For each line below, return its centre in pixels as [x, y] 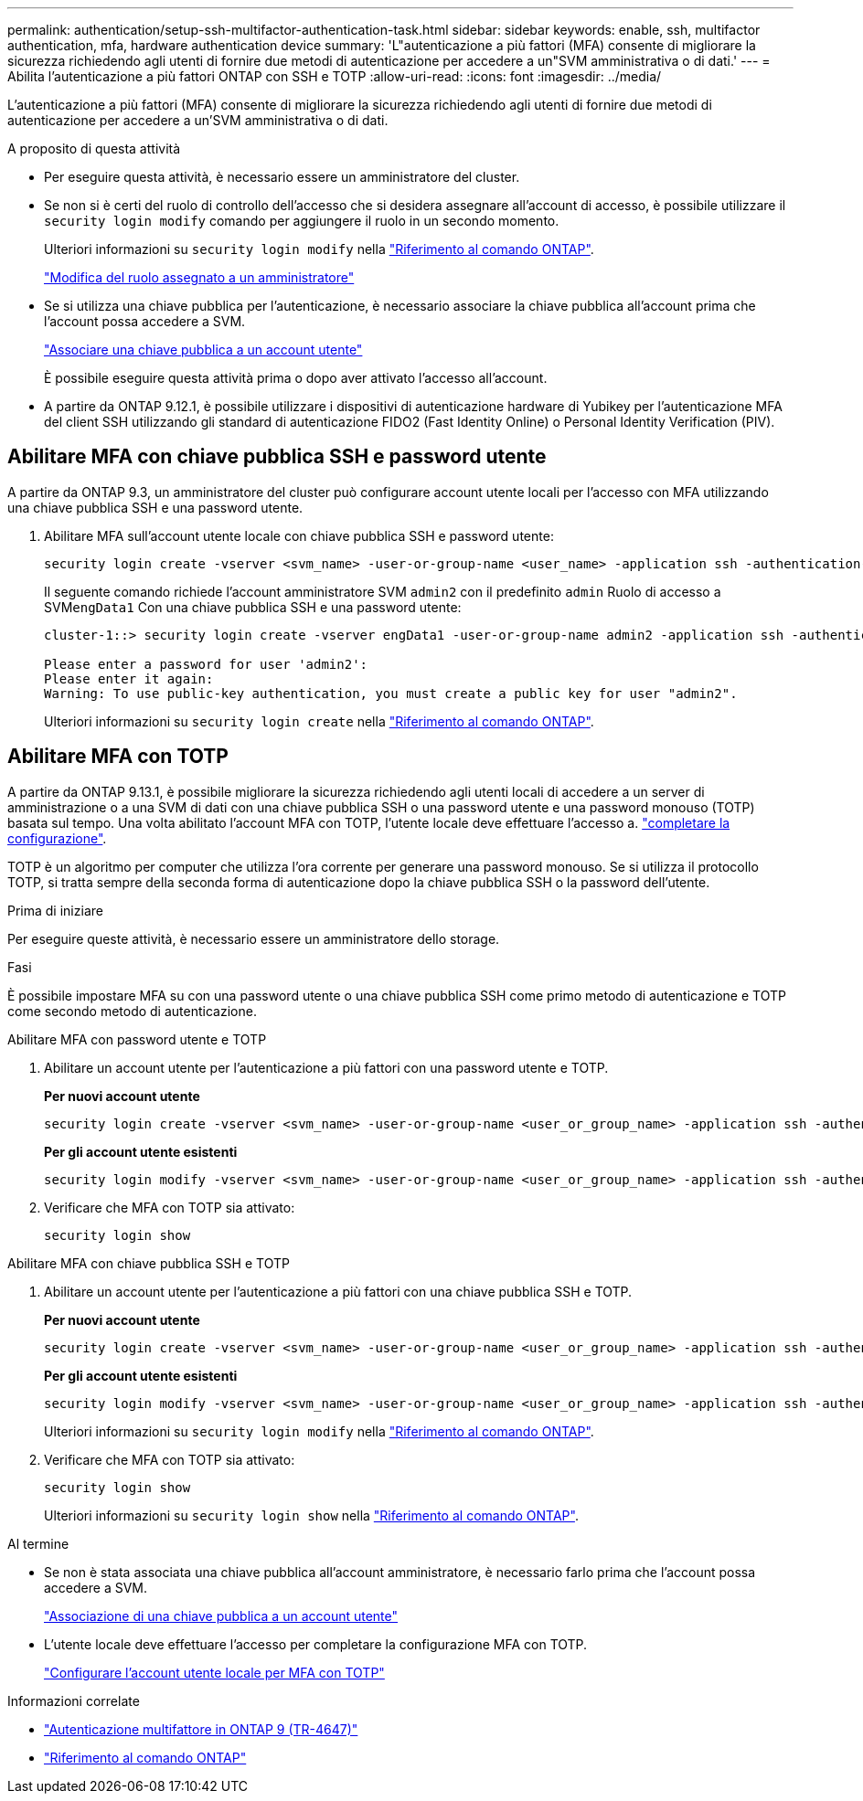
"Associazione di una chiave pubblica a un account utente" [221, 1616]
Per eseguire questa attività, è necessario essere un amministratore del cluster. [282, 177]
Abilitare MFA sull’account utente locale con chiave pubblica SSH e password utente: [299, 535]
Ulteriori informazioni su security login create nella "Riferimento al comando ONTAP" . [319, 721]
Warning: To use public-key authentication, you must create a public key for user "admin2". [391, 693]
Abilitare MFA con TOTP [118, 757]
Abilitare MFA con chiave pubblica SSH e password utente [277, 457]
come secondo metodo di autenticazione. [132, 1011]
